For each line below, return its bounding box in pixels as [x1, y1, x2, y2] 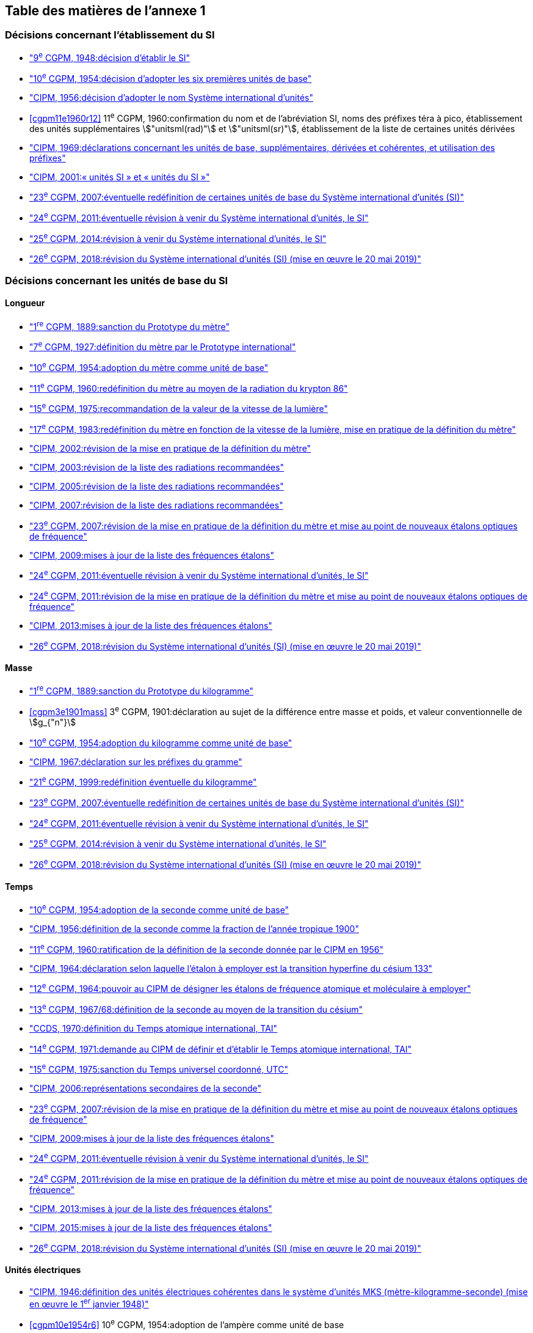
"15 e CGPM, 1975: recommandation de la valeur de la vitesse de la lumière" [29, 402, 328, 414]
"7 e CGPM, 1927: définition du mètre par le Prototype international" [29, 340, 296, 353]
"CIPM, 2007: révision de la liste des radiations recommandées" [29, 499, 283, 510]
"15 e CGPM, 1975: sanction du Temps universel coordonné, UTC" [29, 1062, 288, 1075]
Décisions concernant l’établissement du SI [5, 29, 215, 42]
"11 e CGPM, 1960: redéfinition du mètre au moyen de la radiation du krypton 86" [29, 381, 348, 394]
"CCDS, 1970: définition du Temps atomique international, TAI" [29, 1023, 278, 1034]
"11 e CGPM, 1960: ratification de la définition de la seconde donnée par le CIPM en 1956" [29, 942, 384, 955]
